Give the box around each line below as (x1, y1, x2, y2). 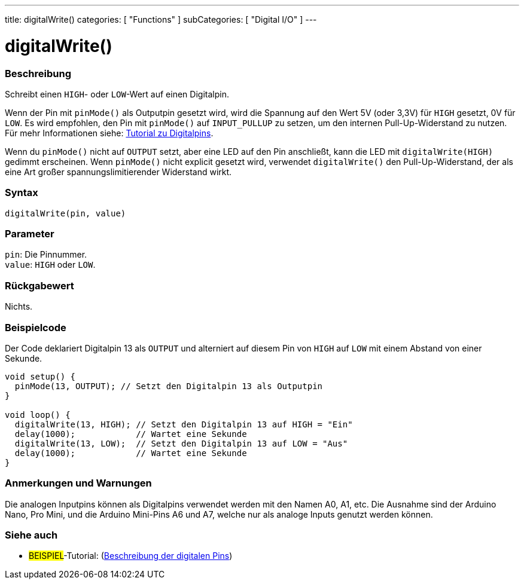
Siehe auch (5, 529, 58, 541)
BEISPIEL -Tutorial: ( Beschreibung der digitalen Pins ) (29, 551, 233, 561)
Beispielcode (5, 321, 66, 334)
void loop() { (5, 409, 71, 420)
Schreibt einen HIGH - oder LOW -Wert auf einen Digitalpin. (5, 88, 229, 99)
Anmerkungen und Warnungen (5, 477, 152, 490)
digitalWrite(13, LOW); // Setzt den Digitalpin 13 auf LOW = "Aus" (14, 438, 348, 448)
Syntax (5, 186, 38, 199)
